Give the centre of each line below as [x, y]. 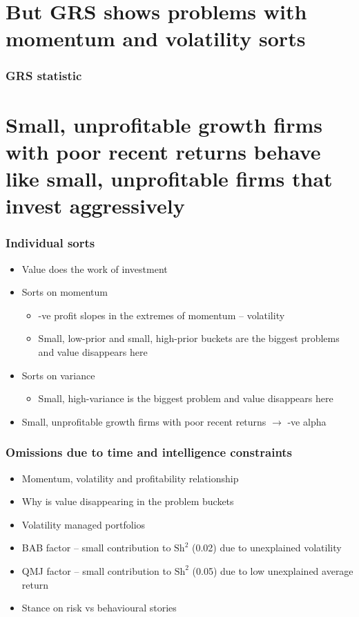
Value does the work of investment [95, 268]
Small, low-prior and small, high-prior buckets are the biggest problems [189, 338]
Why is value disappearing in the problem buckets [128, 501]
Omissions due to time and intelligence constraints [149, 452]
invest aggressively [95, 206]
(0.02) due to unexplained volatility [266, 548]
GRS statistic [44, 76]
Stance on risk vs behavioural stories [99, 608]
